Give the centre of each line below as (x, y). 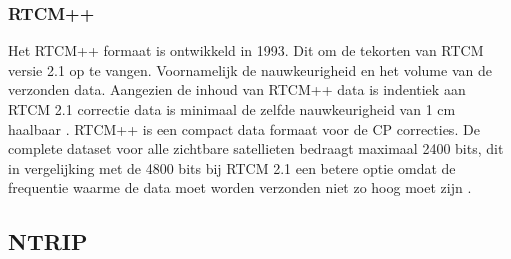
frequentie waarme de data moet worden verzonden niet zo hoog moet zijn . (240, 187)
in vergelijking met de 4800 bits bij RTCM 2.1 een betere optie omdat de (232, 167)
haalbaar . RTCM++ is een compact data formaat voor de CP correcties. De (244, 128)
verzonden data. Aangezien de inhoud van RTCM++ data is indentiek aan (237, 89)
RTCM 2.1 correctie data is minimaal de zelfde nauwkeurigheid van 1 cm (232, 109)
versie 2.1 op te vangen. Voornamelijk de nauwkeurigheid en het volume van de (250, 69)
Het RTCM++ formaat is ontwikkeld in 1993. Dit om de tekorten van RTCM (246, 50)
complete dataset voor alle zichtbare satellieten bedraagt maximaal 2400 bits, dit (256, 148)
